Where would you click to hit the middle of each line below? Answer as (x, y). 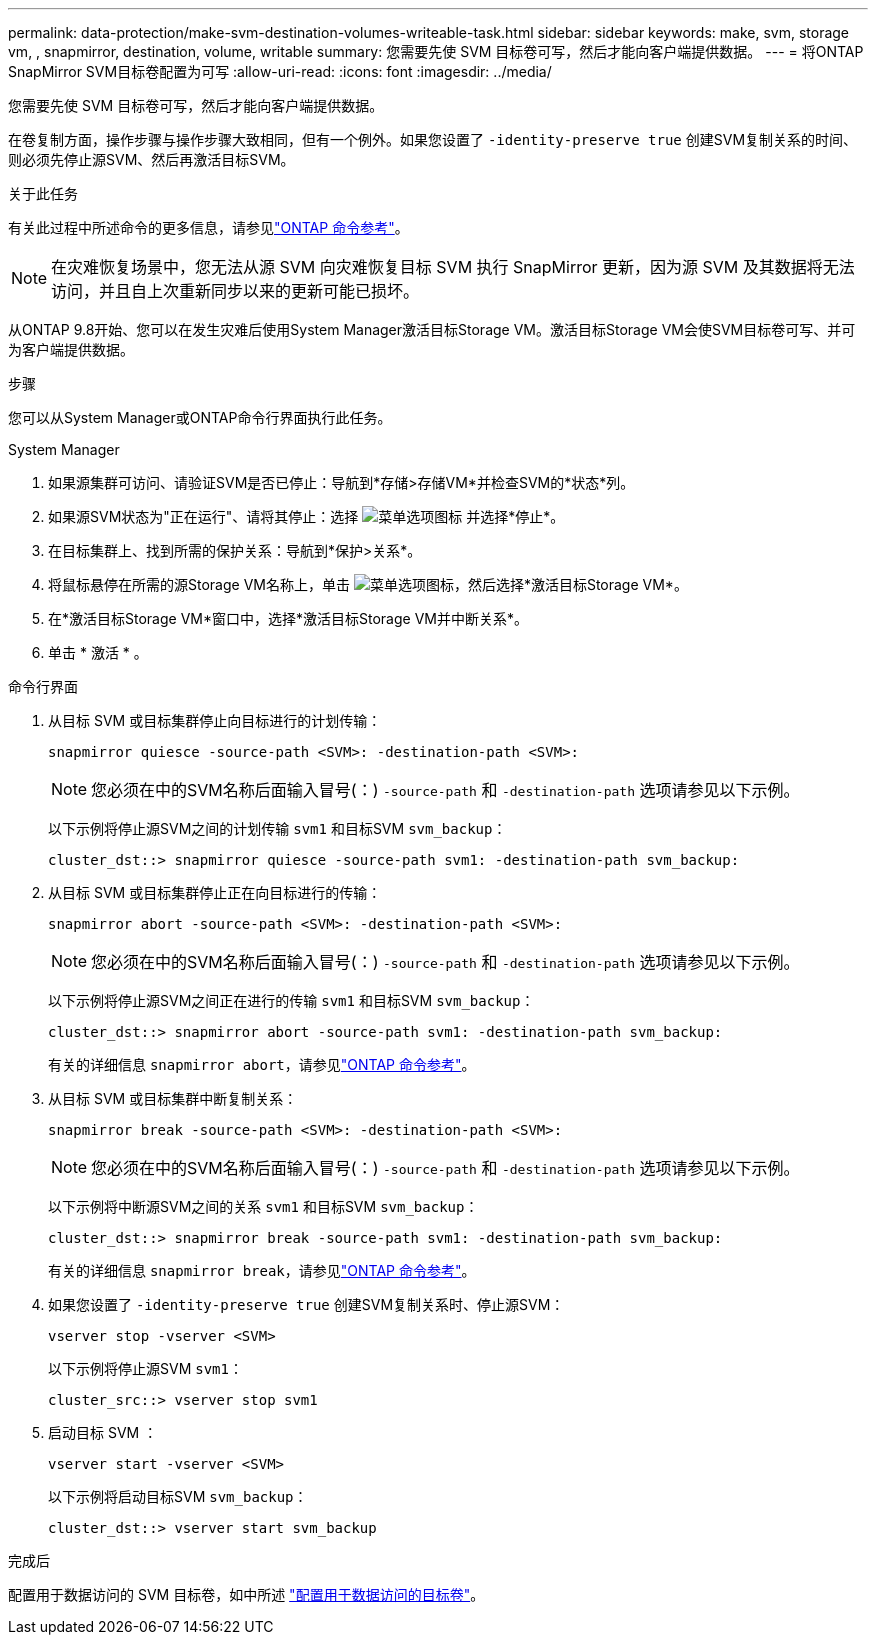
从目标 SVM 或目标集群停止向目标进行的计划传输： (215, 720)
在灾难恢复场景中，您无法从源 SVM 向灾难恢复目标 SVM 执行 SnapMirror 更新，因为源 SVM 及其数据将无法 (453, 267)
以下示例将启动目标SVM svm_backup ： (178, 1496)
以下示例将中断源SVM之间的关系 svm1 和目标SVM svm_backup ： (263, 1206)
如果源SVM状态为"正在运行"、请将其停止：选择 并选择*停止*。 (306, 516)
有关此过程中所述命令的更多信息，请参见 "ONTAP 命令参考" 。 (208, 227)
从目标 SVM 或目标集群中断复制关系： (173, 1098)
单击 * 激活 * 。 (98, 652)
